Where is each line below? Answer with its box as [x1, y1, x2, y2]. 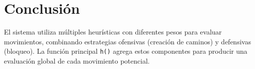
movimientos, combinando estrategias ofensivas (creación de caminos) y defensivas [4, 36, 251, 46]
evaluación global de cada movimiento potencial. [4, 55, 150, 66]
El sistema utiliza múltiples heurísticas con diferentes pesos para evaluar [4, 27, 222, 37]
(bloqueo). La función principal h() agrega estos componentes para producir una [4, 46, 248, 56]
